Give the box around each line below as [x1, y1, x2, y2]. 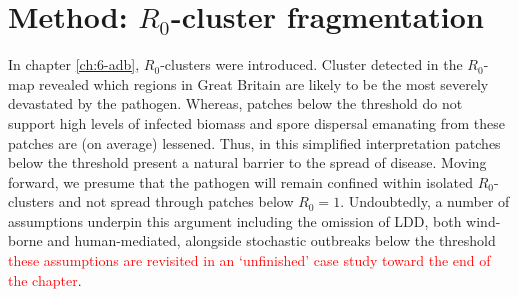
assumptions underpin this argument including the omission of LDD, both [8, 210, 462, 231]
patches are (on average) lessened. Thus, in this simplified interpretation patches [8, 132, 501, 153]
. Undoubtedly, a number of [340, 191, 510, 212]
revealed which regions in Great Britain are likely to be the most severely [39, 73, 489, 94]
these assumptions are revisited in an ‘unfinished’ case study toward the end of [8, 250, 491, 271]
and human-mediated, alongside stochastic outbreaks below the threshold [47, 230, 496, 251]
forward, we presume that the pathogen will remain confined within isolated [8, 171, 474, 192]
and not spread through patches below [58, 191, 294, 212]
